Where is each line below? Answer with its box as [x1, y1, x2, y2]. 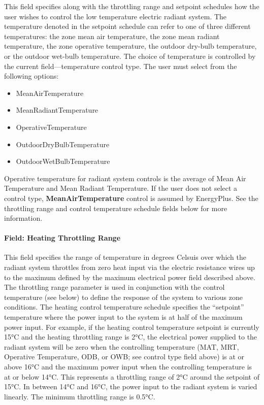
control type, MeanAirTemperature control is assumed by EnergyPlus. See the [4, 192, 258, 203]
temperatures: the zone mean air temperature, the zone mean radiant [4, 30, 220, 41]
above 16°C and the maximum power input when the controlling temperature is [4, 361, 252, 372]
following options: [4, 71, 59, 81]
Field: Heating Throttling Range [4, 232, 121, 243]
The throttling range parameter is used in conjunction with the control [4, 282, 225, 292]
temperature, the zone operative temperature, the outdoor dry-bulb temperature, [4, 41, 257, 51]
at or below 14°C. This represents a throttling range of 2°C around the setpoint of [4, 371, 259, 382]
